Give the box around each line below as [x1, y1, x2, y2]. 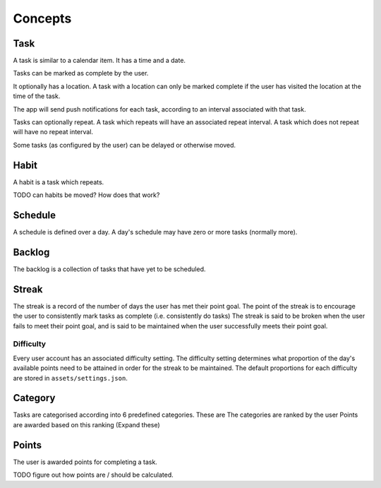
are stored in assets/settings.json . [13, 374, 128, 382]
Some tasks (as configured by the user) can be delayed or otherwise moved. [13, 141, 236, 149]
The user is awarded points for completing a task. [13, 458, 158, 466]
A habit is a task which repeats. [13, 177, 104, 186]
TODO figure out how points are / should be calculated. [13, 470, 174, 480]
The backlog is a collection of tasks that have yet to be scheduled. [13, 265, 206, 273]
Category [13, 392, 56, 404]
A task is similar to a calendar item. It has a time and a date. [13, 56, 186, 65]
